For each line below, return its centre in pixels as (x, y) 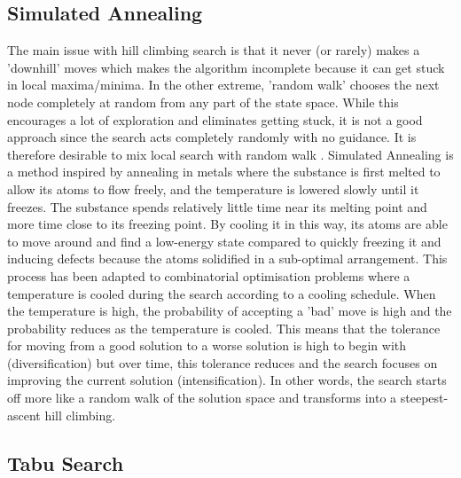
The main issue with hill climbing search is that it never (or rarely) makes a (214, 50)
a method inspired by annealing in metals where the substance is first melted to (224, 172)
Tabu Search (66, 462)
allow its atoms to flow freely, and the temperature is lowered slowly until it (213, 188)
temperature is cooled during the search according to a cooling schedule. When (222, 293)
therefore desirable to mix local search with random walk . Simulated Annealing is (230, 154)
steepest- (424, 398)
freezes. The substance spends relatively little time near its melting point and (217, 206)
